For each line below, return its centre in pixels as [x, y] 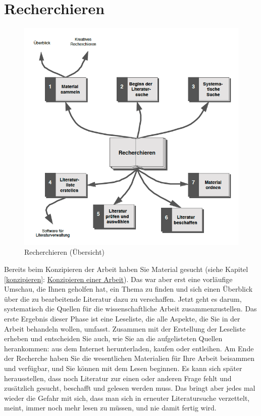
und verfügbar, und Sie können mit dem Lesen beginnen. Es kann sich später [123, 368]
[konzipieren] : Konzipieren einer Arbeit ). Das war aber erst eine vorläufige [118, 279]
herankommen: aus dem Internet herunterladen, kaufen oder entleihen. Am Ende [129, 348]
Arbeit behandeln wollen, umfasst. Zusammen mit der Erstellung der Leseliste [125, 328]
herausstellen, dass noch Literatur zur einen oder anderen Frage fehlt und [118, 378]
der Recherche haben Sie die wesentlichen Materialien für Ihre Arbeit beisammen [129, 358]
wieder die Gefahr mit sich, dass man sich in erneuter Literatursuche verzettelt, [127, 398]
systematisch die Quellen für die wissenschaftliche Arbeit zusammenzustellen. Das [130, 309]
